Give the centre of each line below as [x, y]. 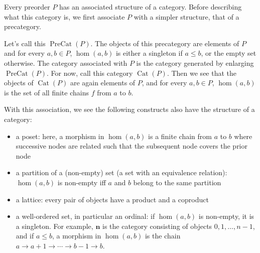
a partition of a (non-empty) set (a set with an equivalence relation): [121, 172]
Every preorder [27, 7]
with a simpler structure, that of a [186, 16]
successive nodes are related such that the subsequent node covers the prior [132, 146]
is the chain [163, 236]
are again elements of [103, 83]
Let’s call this [25, 43]
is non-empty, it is [226, 216]
